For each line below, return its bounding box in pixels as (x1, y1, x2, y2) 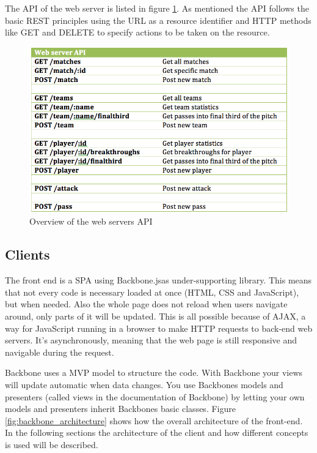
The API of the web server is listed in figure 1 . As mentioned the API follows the (5, 2, 309, 14)
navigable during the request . (5, 345, 114, 358)
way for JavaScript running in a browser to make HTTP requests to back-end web (5, 321, 313, 334)
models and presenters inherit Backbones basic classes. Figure (5, 402, 236, 415)
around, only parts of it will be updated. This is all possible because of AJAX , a (5, 310, 306, 323)
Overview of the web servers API (29, 215, 153, 228)
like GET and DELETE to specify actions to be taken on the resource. (5, 26, 270, 39)
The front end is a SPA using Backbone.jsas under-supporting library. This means (5, 274, 312, 286)
